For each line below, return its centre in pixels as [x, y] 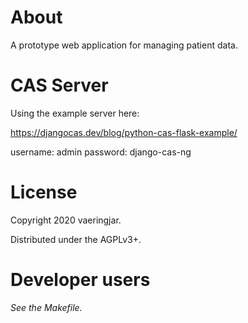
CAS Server [59, 85]
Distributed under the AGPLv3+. [76, 239]
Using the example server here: [75, 113]
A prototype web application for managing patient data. [124, 45]
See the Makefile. [46, 307]
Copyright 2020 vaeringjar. [66, 220]
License [44, 192]
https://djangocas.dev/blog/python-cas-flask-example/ [124, 132]
